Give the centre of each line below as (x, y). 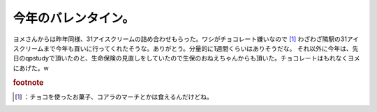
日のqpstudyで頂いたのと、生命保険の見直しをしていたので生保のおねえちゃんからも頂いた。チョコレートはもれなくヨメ (186, 58)
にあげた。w (31, 68)
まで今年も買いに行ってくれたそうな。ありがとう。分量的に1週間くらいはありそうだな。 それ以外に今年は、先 (201, 48)
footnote (28, 82)
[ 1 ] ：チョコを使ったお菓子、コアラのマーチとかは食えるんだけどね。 (114, 97)
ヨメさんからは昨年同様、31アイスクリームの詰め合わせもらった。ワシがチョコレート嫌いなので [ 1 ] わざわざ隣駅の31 (180, 39)
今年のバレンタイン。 (74, 18)
